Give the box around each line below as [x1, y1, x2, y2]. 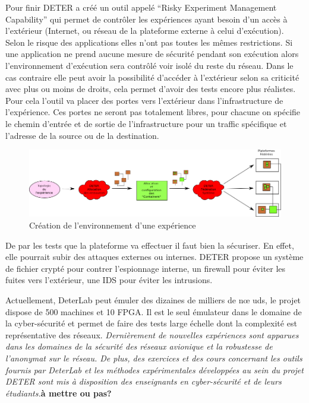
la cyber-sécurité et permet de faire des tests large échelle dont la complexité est [5, 317, 297, 329]
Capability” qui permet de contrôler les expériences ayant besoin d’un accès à [5, 12, 288, 25]
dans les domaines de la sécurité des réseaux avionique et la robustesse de [5, 340, 273, 353]
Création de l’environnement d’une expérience [29, 219, 196, 231]
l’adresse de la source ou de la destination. [5, 129, 159, 141]
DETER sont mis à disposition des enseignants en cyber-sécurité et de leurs [5, 375, 282, 388]
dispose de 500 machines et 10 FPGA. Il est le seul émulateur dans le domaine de [5, 305, 302, 318]
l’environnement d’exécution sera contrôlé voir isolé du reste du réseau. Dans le [5, 59, 294, 71]
